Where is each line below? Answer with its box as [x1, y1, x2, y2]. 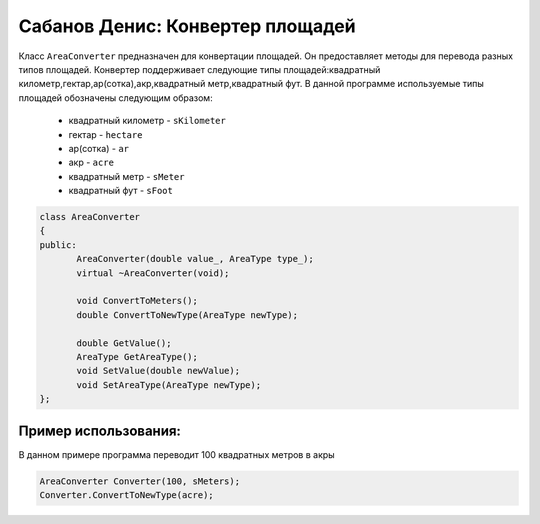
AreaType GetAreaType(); [76, 351, 199, 362]
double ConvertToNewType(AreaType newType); [76, 309, 299, 320]
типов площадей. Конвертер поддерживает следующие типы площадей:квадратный [18, 63, 381, 75]
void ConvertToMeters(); [76, 295, 199, 307]
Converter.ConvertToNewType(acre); [39, 490, 214, 500]
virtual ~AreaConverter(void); [76, 267, 230, 279]
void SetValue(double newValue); [76, 365, 240, 377]
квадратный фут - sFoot [68, 185, 174, 197]
